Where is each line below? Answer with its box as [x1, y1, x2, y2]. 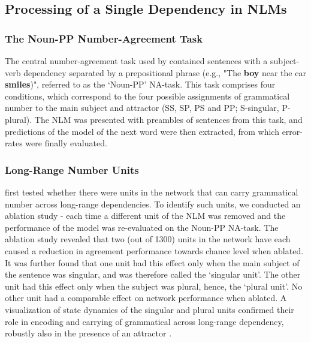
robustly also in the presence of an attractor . [5, 327, 172, 339]
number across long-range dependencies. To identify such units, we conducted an [5, 197, 301, 210]
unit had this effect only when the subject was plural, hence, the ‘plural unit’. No [5, 279, 303, 292]
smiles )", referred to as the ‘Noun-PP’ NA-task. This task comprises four [5, 78, 276, 91]
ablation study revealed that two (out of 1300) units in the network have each [5, 233, 291, 245]
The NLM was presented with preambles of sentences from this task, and [34, 113, 303, 125]
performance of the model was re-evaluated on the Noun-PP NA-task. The [5, 221, 279, 233]
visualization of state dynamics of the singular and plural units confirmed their [5, 303, 294, 315]
